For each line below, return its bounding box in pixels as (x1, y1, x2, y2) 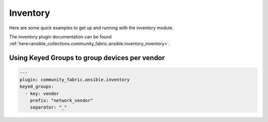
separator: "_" (30, 105, 67, 110)
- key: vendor (25, 91, 60, 96)
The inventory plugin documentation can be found (9, 34, 112, 40)
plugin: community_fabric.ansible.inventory (19, 77, 130, 82)
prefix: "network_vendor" (30, 97, 93, 103)
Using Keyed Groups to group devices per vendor (9, 54, 165, 62)
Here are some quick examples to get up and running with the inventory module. (9, 25, 174, 31)
